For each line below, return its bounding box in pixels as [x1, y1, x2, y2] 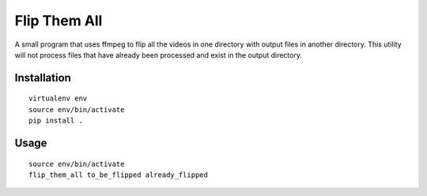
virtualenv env [28, 94, 88, 103]
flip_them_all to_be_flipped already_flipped [28, 170, 209, 179]
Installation [14, 71, 71, 85]
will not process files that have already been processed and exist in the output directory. [14, 50, 302, 59]
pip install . [28, 116, 83, 126]
